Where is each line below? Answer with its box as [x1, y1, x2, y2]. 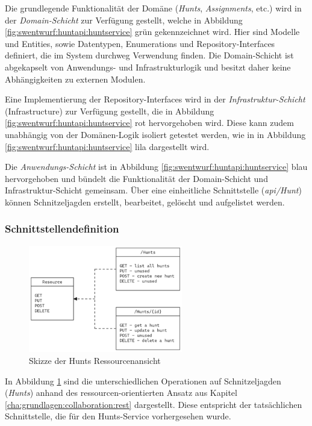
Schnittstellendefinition [5, 221, 119, 236]
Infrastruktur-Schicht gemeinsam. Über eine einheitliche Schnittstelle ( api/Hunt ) [5, 184, 302, 196]
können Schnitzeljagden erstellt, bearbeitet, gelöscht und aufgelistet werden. [5, 195, 285, 208]
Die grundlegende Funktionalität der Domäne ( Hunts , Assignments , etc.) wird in [5, 2, 302, 14]
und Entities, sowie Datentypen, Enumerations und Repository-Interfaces [5, 37, 275, 49]
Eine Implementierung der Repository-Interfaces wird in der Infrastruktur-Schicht [5, 93, 305, 105]
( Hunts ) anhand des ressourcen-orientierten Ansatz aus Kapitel [5, 386, 237, 399]
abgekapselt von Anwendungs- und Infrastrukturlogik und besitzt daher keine [5, 60, 291, 73]
